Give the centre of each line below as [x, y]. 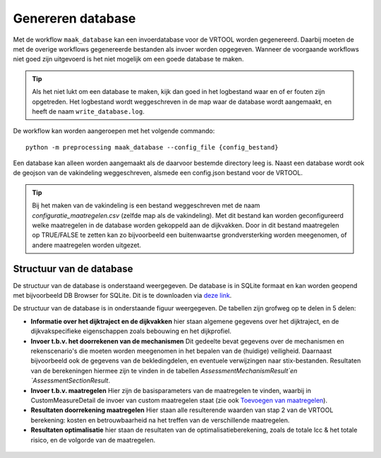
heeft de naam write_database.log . [88, 111]
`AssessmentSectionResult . [71, 380]
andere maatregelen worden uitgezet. [86, 245]
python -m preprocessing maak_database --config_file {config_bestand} [152, 147]
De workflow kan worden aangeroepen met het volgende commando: [114, 131]
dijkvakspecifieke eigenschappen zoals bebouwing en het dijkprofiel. [131, 331]
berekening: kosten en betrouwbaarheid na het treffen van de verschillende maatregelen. [160, 420]
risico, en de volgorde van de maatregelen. [93, 440]
